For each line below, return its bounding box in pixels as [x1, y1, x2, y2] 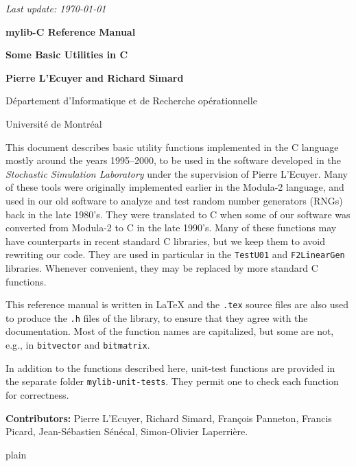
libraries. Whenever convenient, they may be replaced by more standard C [5, 260, 318, 275]
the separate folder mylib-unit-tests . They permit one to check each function [5, 374, 339, 388]
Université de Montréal [5, 116, 102, 130]
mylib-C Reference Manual [5, 24, 136, 38]
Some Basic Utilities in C [5, 47, 128, 62]
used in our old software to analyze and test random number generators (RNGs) [5, 193, 343, 207]
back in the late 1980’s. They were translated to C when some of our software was [5, 207, 351, 221]
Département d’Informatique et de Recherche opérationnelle [5, 93, 257, 108]
